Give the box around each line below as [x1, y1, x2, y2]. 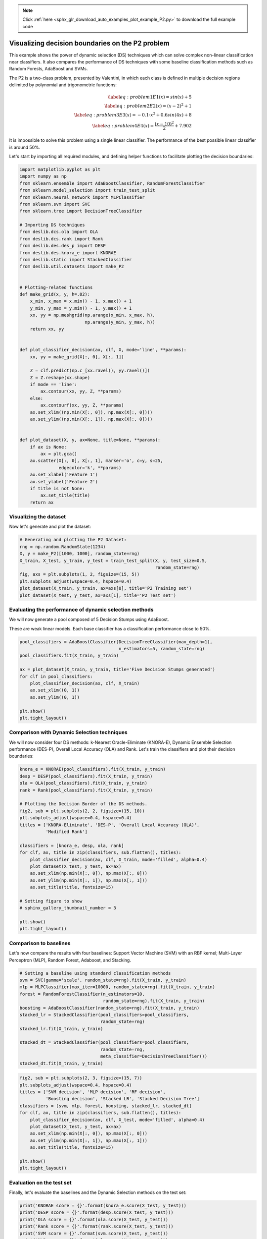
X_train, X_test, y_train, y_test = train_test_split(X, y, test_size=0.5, [19, 558, 208, 563]
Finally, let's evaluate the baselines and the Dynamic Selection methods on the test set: [9, 1189, 187, 1195]
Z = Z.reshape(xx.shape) [30, 375, 90, 380]
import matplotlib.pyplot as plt [19, 167, 101, 172]
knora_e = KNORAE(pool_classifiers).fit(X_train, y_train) [19, 766, 166, 772]
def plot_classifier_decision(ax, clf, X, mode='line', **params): [19, 347, 187, 353]
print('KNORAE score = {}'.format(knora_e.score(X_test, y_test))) [19, 1203, 187, 1209]
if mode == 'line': [30, 382, 78, 388]
